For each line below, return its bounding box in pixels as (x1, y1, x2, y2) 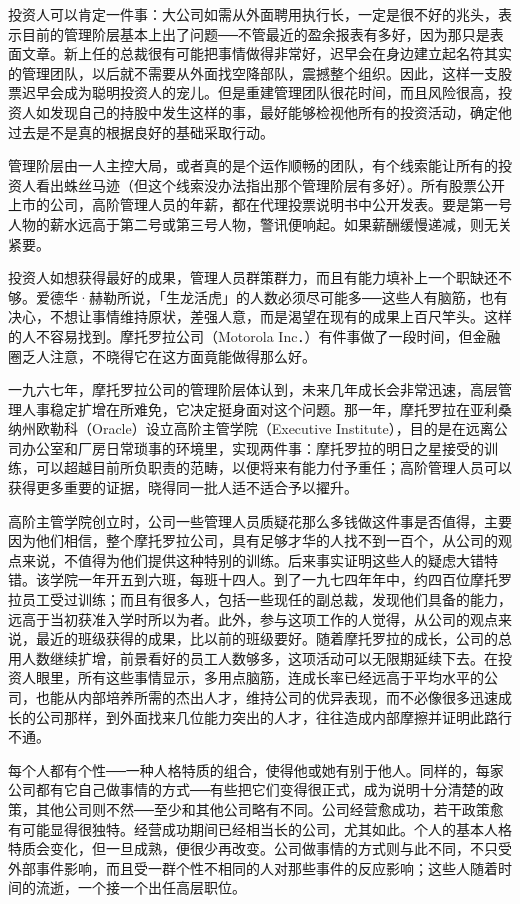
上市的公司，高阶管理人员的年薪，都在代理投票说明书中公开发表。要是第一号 (8, 194, 512, 215)
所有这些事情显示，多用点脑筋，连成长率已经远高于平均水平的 (77, 667, 484, 688)
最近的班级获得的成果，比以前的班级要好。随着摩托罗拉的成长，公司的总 (35, 628, 512, 649)
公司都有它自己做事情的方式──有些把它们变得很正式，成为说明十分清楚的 (8, 779, 490, 800)
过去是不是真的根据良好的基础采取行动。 (8, 121, 274, 142)
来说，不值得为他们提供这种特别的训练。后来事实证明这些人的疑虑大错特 (21, 549, 498, 570)
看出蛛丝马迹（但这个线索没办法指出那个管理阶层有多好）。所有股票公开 (35, 174, 505, 195)
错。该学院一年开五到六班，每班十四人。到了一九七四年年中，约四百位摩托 (8, 569, 498, 590)
